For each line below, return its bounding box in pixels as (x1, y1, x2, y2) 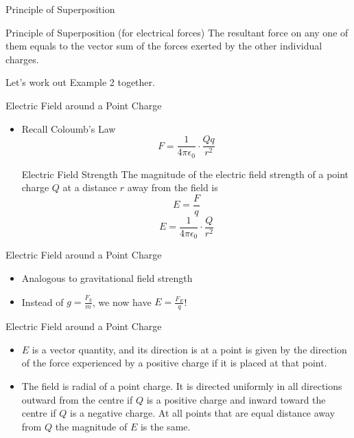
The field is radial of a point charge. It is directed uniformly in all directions (21, 378, 342, 393)
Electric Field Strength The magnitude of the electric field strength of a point (21, 166, 349, 181)
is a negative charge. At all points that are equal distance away (70, 406, 335, 420)
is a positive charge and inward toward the (146, 392, 326, 406)
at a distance (62, 180, 117, 195)
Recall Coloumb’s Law (21, 121, 116, 135)
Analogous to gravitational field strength (21, 271, 193, 285)
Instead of (21, 294, 64, 309)
